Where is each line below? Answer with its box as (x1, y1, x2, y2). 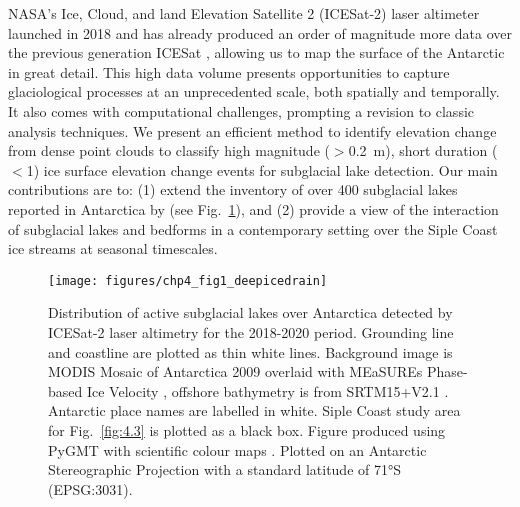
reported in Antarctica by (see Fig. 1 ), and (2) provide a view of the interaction (8, 198, 499, 219)
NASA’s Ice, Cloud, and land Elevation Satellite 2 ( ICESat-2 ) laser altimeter (8, 3, 480, 23)
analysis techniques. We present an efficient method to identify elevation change (8, 120, 497, 141)
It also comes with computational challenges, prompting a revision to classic (8, 100, 475, 121)
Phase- (427, 361, 468, 382)
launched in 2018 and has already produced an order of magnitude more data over (8, 22, 512, 43)
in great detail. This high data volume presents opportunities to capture (8, 61, 450, 82)
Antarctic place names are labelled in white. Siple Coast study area (48, 400, 461, 421)
